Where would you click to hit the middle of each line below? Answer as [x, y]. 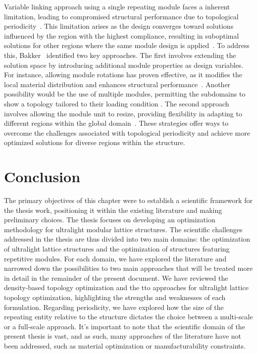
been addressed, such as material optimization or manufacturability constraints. [125, 345]
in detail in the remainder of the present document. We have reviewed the [116, 278]
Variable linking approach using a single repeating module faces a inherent [117, 6]
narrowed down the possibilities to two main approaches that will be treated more [128, 268]
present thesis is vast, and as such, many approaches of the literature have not [123, 336]
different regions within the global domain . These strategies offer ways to [116, 123]
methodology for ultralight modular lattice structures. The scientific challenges [123, 229]
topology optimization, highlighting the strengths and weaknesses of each [115, 297]
